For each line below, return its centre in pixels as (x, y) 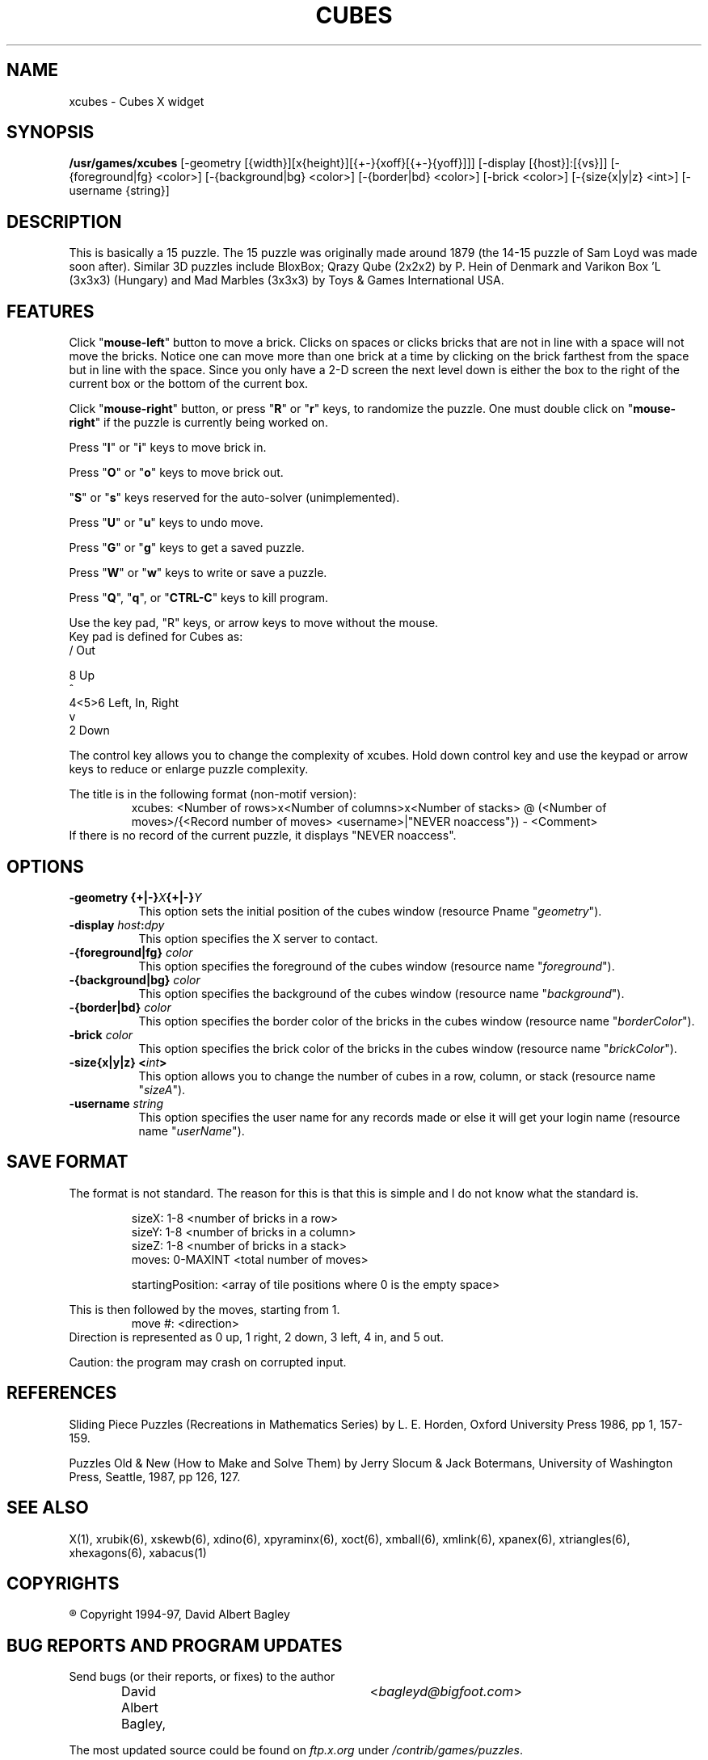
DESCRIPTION (64, 221)
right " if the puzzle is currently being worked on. (198, 423)
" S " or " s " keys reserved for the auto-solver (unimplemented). (234, 498)
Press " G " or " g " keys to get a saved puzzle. (187, 548)
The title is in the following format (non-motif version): (213, 794)
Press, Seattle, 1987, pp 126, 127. (155, 1476)
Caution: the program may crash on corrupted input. (208, 1362)
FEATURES (51, 311)
